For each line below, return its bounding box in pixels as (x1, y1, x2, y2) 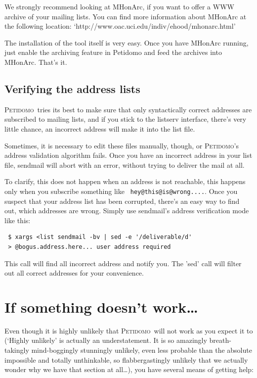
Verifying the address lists (4, 81, 140, 96)
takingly (4, 345, 29, 355)
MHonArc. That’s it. (4, 56, 67, 67)
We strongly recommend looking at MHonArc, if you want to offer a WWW (4, 1, 234, 11)
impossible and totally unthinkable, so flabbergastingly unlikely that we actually (4, 354, 248, 365)
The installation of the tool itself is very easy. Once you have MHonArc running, (4, 37, 249, 47)
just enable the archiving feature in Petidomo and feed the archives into (4, 47, 222, 57)
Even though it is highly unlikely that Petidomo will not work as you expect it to (4, 325, 253, 335)
